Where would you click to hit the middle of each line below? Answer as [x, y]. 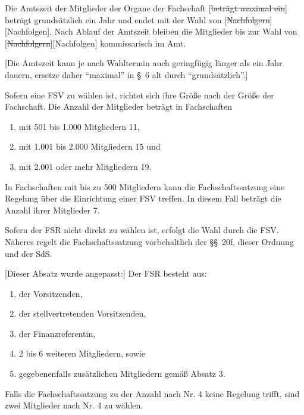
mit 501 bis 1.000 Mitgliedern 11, [79, 126]
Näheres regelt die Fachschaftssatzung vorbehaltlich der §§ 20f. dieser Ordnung [149, 241]
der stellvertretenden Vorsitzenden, [82, 313]
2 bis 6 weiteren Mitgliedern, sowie [82, 353]
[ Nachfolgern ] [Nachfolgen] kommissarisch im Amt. [95, 43]
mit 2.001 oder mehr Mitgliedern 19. [85, 166]
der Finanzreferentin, [57, 333]
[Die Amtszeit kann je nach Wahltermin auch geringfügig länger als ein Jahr [144, 63]
